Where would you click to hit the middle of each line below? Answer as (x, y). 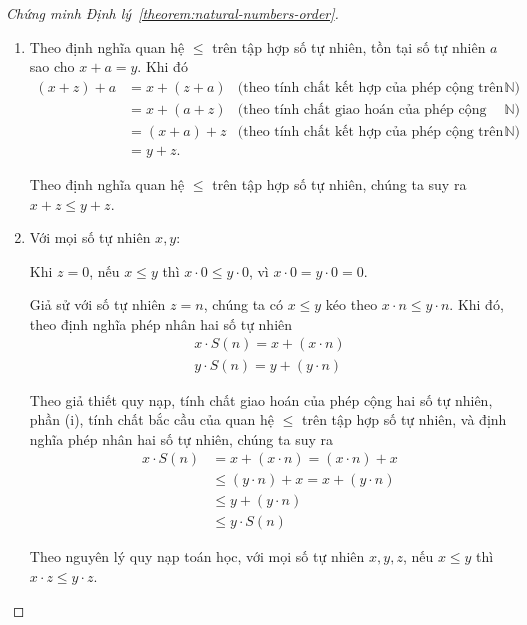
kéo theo (351, 304)
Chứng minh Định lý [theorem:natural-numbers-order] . (172, 13)
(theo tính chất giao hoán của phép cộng (362, 109)
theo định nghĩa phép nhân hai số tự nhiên (161, 323)
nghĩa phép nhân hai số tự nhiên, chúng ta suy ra (181, 438)
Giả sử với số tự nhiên (97, 304)
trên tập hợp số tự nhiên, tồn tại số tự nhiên (349, 46)
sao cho (52, 66)
